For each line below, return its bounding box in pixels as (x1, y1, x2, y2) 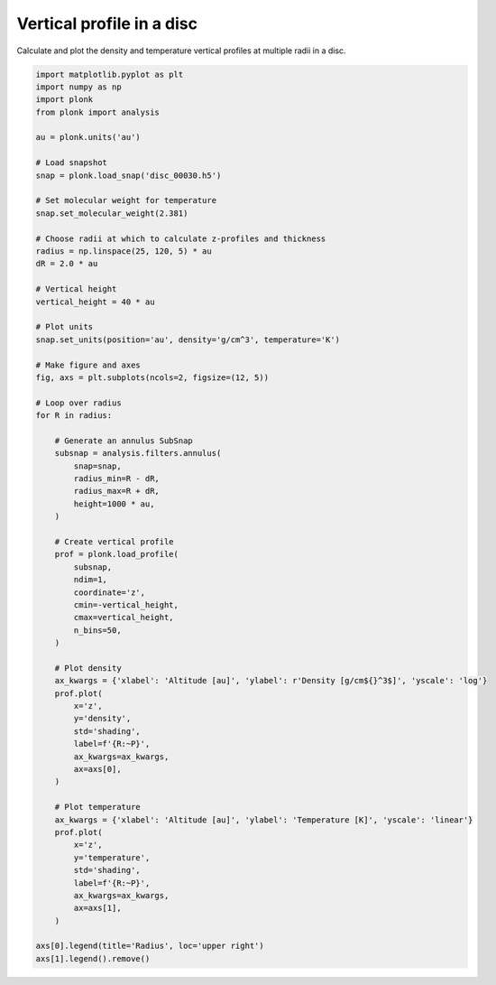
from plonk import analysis (35, 107, 160, 117)
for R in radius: (35, 411, 113, 421)
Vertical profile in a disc (16, 14, 198, 33)
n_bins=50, (73, 625, 122, 636)
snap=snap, (73, 460, 122, 471)
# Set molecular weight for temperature (35, 195, 216, 206)
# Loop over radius (35, 397, 122, 408)
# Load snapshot (35, 158, 108, 168)
